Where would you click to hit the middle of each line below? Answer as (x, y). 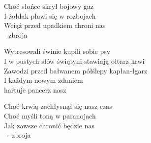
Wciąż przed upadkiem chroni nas (55, 25)
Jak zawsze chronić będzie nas (49, 125)
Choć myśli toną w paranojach (50, 115)
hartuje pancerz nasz (35, 89)
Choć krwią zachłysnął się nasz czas (58, 106)
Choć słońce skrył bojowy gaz (49, 6)
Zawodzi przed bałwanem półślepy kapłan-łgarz (76, 70)
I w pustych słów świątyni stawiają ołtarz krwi (74, 60)
